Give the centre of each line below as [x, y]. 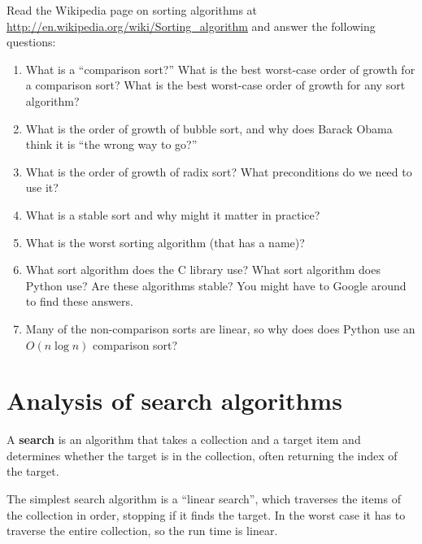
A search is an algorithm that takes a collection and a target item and [184, 440]
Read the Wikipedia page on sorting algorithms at [132, 10]
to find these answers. [79, 301]
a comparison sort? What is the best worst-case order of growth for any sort [215, 85]
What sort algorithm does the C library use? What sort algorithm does [203, 270]
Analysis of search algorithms [174, 400]
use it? [42, 187]
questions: [31, 42]
